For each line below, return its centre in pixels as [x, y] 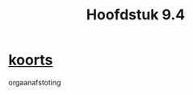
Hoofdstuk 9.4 [136, 15]
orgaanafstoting [35, 82]
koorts [31, 60]
